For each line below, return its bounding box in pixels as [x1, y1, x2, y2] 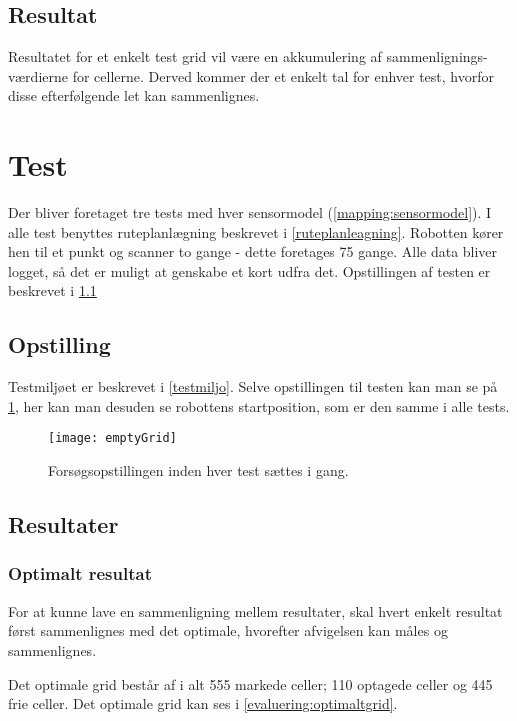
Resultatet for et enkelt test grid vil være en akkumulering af [8, 46, 382, 67]
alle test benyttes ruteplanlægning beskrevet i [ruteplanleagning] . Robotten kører [8, 221, 504, 242]
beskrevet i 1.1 [8, 280, 97, 301]
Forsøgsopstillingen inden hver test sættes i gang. [48, 460, 349, 481]
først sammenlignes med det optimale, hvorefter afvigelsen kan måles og [8, 620, 448, 641]
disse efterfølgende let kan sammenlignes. [8, 85, 260, 106]
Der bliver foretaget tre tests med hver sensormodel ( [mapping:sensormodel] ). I [8, 202, 492, 223]
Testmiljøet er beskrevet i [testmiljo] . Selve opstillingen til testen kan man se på [8, 376, 498, 397]
